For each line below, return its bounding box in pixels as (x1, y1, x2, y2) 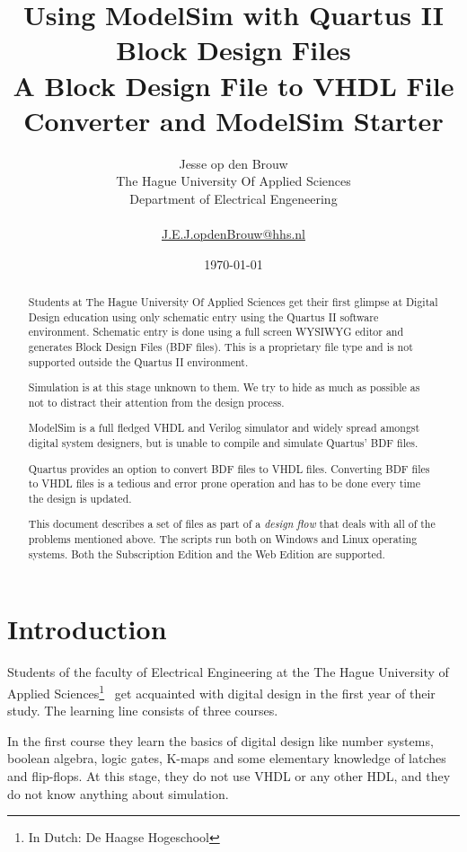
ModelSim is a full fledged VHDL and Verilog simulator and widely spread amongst (28, 420, 420, 435)
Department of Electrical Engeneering (129, 189, 338, 207)
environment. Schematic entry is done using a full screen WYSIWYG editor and (28, 324, 404, 339)
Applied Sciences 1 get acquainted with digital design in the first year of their (7, 681, 436, 702)
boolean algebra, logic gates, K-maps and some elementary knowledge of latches (7, 749, 446, 768)
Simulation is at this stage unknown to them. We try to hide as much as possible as (28, 380, 420, 395)
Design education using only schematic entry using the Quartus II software (28, 309, 379, 324)
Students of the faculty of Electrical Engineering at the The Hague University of (7, 663, 449, 681)
